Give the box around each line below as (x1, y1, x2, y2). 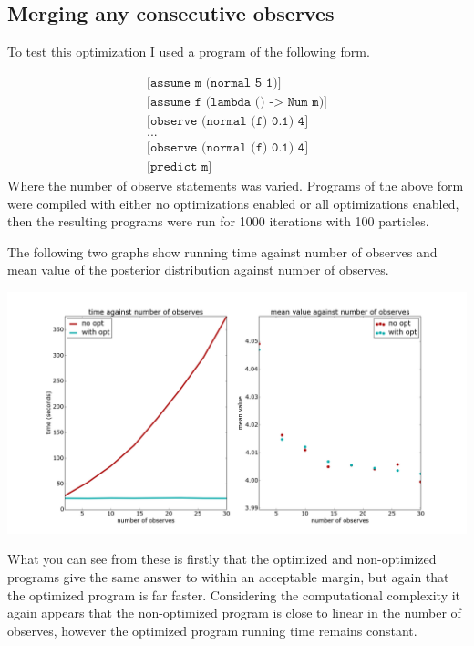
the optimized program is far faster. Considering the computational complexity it (7, 585, 461, 604)
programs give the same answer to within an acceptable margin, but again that (7, 567, 449, 586)
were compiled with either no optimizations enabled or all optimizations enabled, (7, 193, 459, 213)
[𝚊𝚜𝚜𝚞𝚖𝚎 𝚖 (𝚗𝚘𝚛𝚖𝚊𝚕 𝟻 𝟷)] (147, 76, 282, 89)
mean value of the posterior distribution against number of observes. (7, 260, 389, 279)
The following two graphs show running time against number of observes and (7, 242, 438, 261)
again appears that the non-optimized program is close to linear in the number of (7, 603, 461, 622)
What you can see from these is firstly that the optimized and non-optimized (7, 549, 437, 568)
